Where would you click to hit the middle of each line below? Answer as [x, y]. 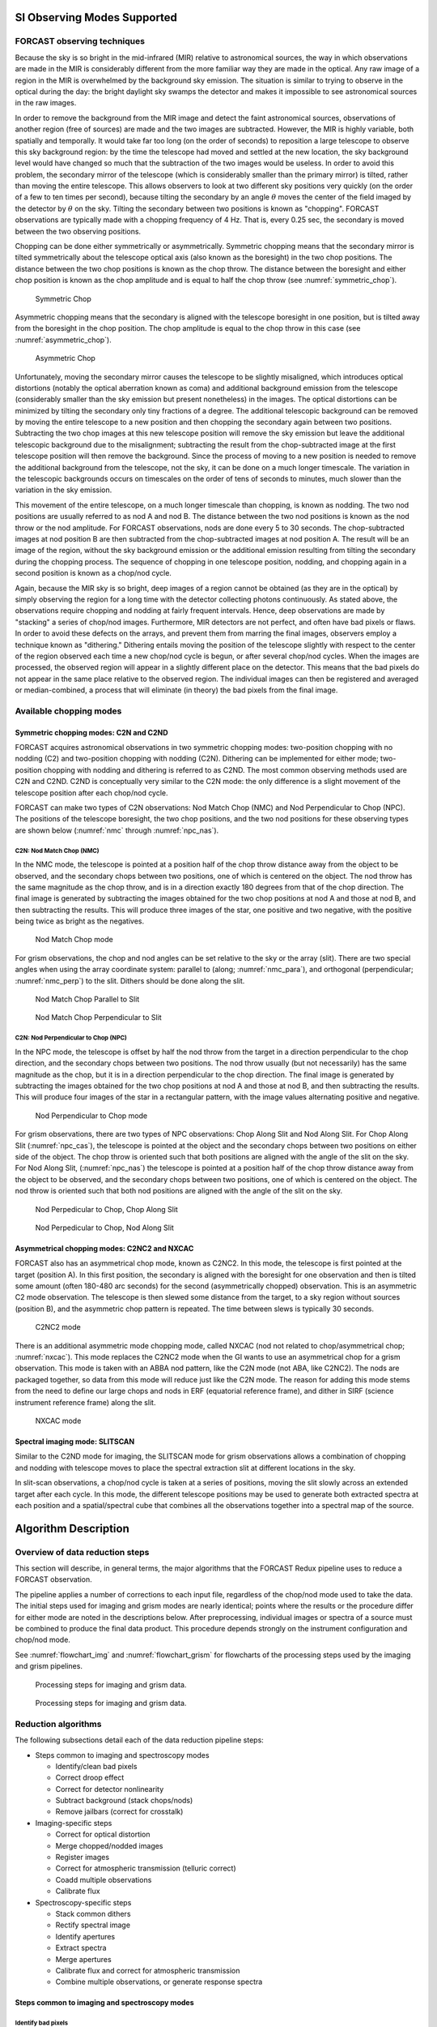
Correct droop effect [90, 1778]
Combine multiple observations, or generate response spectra [159, 1982]
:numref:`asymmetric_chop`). [64, 340]
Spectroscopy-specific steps [83, 1902]
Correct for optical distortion [103, 1834]
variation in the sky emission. [64, 490]
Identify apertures [85, 1936]
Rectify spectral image [93, 1925]
